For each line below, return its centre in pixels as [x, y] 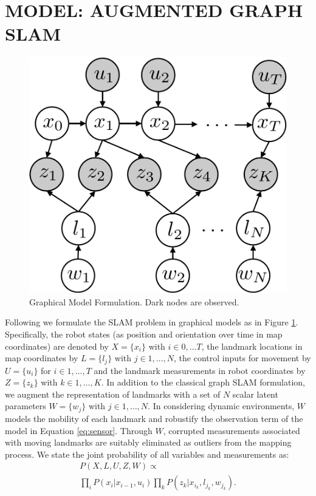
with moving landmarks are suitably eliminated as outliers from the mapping [148, 442]
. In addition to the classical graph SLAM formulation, [203, 382]
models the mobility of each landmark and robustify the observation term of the [154, 418]
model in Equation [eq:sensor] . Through [79, 430]
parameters [26, 406]
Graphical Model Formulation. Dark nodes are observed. [134, 301]
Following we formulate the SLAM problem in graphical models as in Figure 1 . [152, 322]
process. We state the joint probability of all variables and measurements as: [147, 454]
